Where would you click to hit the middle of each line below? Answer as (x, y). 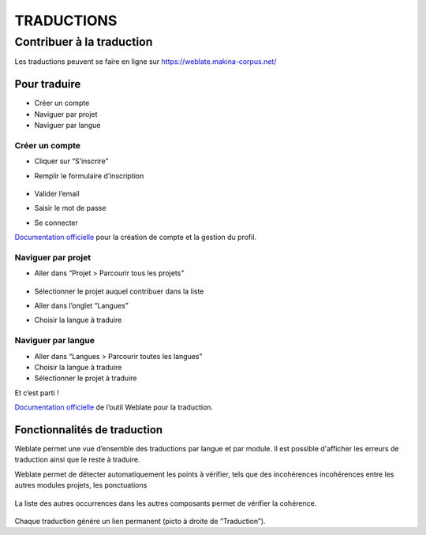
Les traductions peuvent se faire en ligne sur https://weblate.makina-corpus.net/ (146, 62)
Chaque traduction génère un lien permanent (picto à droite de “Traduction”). (140, 522)
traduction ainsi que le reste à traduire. (77, 460)
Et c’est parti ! (37, 393)
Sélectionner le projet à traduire (86, 378)
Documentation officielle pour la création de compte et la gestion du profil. (135, 238)
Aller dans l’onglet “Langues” (82, 306)
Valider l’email (57, 194)
